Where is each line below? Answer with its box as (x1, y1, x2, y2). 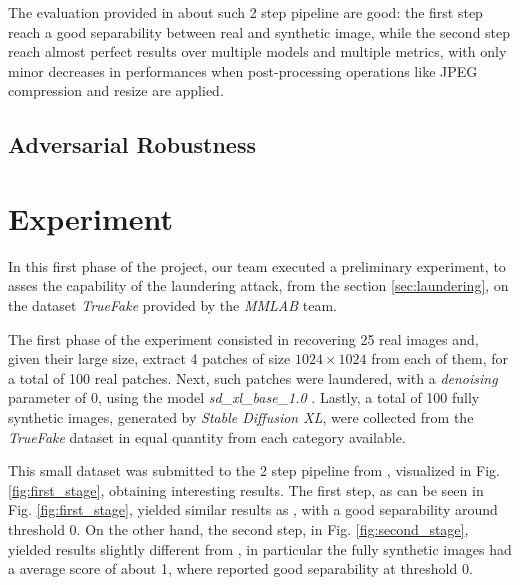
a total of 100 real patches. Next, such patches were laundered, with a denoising (8, 367, 498, 388)
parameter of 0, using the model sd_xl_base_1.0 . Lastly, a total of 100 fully (8, 387, 480, 408)
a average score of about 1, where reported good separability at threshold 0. (8, 558, 473, 579)
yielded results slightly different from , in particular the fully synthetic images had (8, 538, 512, 559)
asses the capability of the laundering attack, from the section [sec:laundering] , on (8, 275, 509, 296)
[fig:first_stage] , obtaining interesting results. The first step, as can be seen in (8, 479, 484, 500)
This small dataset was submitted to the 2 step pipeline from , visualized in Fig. (8, 460, 500, 481)
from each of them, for (371, 348, 509, 369)
